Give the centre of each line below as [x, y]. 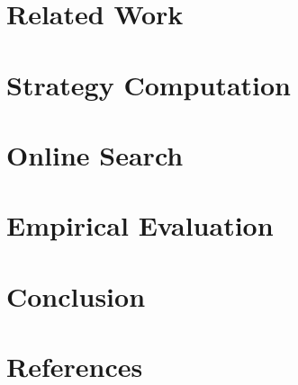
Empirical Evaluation [140, 225]
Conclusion [76, 295]
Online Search [95, 154]
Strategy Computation [149, 84]
